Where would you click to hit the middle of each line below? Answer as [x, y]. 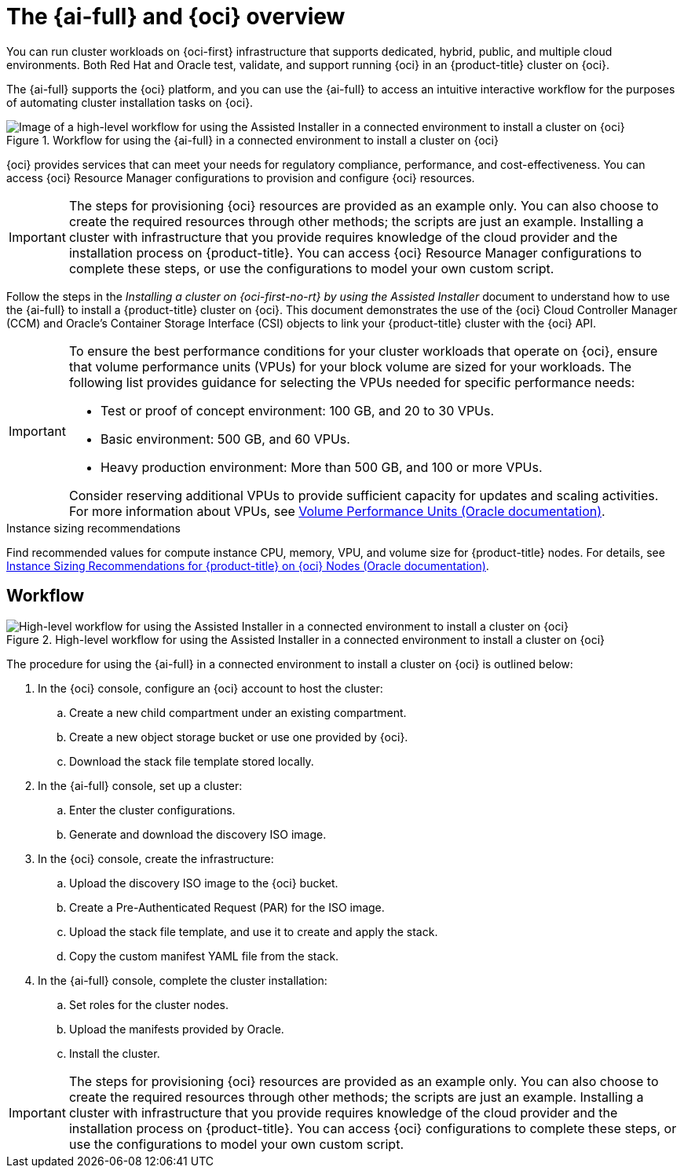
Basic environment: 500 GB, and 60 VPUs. [225, 439]
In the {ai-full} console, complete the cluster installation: [183, 980]
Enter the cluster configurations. [152, 810]
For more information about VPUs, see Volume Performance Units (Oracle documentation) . [337, 511]
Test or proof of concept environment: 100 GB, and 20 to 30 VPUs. [297, 410]
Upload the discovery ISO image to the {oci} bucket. [204, 883]
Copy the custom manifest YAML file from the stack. [204, 956]
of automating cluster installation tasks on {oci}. [130, 102]
